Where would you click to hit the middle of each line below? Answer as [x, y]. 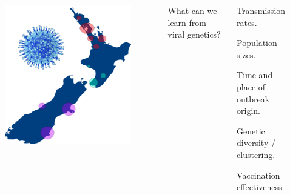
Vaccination [258, 175]
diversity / [256, 143]
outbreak [253, 98]
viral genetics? [194, 34]
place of [251, 86]
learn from [187, 22]
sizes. [246, 54]
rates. [247, 22]
